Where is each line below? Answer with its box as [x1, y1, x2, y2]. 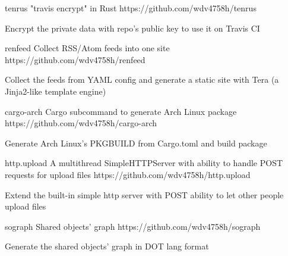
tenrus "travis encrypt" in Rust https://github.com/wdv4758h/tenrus [5, 2, 257, 14]
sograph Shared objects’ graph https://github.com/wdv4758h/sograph [5, 220, 261, 232]
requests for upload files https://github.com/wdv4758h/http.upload [5, 168, 251, 180]
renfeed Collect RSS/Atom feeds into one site [5, 42, 170, 54]
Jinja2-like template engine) [5, 85, 106, 97]
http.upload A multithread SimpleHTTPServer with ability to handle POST [5, 157, 283, 169]
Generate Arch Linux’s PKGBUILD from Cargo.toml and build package [5, 136, 267, 149]
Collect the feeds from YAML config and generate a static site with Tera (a [5, 73, 279, 86]
